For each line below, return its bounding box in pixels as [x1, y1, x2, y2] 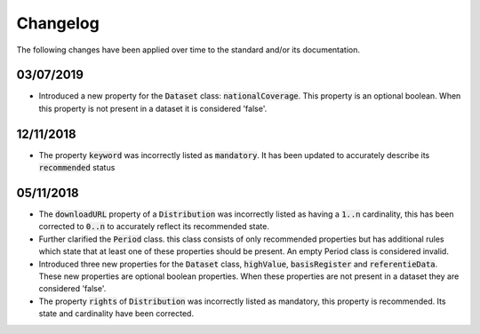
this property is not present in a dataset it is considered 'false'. [38, 103, 268, 114]
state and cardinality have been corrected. [38, 308, 195, 319]
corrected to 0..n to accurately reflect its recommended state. [38, 221, 270, 232]
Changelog [16, 13, 100, 33]
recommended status [38, 163, 116, 173]
